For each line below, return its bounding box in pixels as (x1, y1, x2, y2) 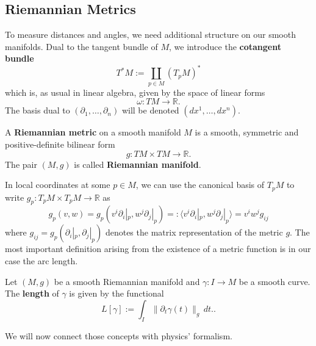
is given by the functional (69, 287, 164, 300)
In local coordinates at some (5, 178, 110, 191)
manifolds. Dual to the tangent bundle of (5, 40, 158, 52)
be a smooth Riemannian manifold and (54, 275, 200, 287)
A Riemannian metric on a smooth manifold (5, 126, 181, 139)
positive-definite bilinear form (5, 138, 115, 150)
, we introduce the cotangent (169, 40, 281, 52)
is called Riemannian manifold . (74, 157, 201, 170)
